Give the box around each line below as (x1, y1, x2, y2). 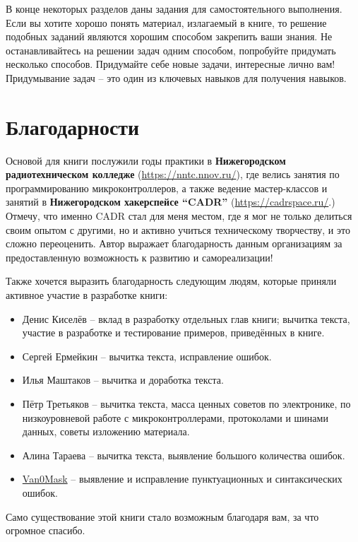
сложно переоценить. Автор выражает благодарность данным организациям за (6, 236, 342, 251)
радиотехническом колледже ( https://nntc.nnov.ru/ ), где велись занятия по (6, 167, 340, 182)
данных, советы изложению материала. (22, 424, 190, 439)
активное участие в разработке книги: (6, 288, 168, 302)
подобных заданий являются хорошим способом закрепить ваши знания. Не (6, 29, 333, 44)
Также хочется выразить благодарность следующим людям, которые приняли (6, 273, 337, 288)
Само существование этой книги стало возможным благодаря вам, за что (6, 509, 319, 524)
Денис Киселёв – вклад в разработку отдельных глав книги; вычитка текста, (22, 311, 350, 326)
